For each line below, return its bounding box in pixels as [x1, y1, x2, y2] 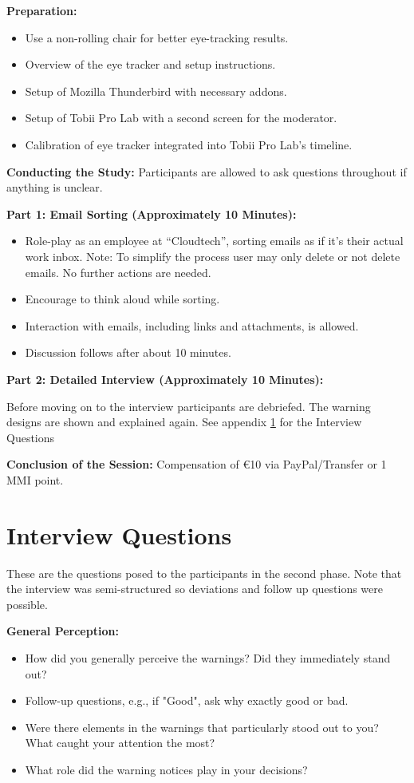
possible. [6, 595, 48, 612]
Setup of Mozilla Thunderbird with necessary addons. [25, 82, 287, 99]
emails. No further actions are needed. [25, 263, 211, 280]
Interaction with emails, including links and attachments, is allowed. [25, 317, 359, 334]
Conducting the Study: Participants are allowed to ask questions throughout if [6, 163, 407, 180]
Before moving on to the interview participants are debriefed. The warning [6, 397, 371, 414]
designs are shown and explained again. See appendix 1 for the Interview [6, 413, 362, 430]
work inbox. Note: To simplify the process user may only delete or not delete [25, 247, 400, 264]
